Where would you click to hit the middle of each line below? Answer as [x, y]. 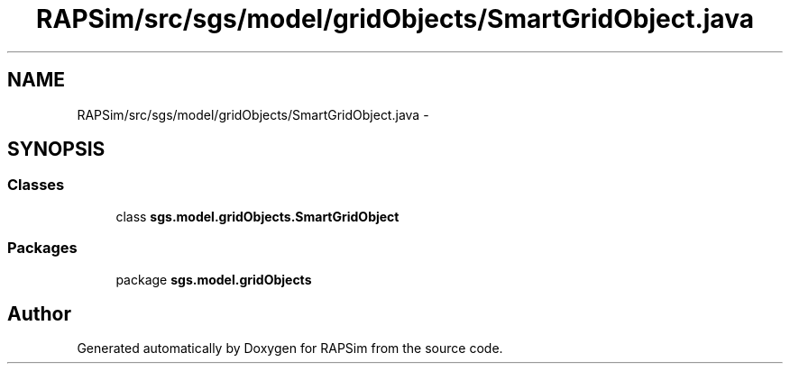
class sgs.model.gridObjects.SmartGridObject [257, 216]
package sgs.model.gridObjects [214, 279]
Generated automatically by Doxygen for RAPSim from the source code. [290, 348]
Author [39, 313]
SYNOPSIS [56, 149]
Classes [36, 185]
